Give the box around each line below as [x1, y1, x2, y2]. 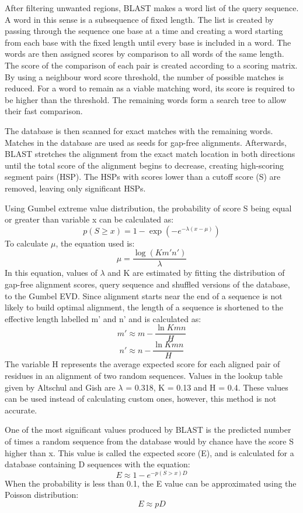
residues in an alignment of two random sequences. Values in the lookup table [5, 370, 283, 382]
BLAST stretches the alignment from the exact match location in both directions [5, 148, 295, 160]
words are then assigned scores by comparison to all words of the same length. [5, 47, 284, 60]
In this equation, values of [5, 266, 97, 279]
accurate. [5, 403, 37, 416]
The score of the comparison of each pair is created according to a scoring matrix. [5, 59, 298, 71]
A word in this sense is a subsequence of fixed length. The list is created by [5, 13, 274, 25]
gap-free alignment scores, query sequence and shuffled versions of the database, [5, 278, 290, 290]
